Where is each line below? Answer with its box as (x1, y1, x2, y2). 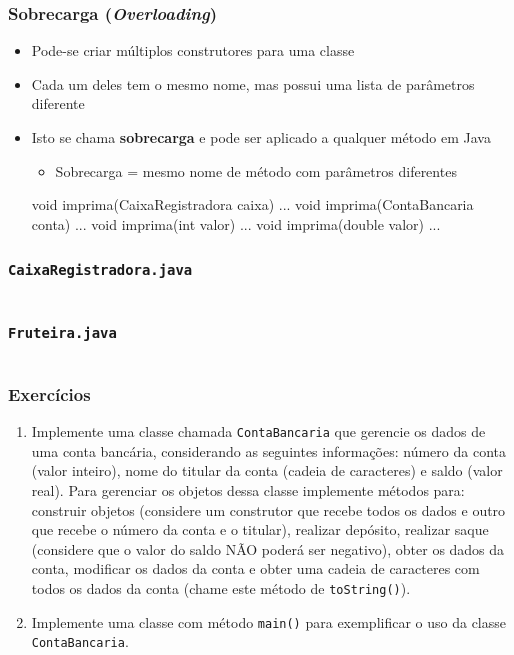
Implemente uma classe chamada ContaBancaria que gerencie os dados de (31, 421, 486, 442)
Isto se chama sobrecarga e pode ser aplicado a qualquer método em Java (31, 127, 491, 147)
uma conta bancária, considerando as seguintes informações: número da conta (31, 440, 506, 461)
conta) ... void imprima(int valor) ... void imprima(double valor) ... (31, 213, 441, 234)
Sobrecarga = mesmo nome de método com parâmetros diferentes (55, 160, 457, 181)
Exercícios (8, 381, 91, 406)
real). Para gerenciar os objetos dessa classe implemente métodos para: (31, 480, 465, 500)
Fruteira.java (8, 325, 117, 342)
